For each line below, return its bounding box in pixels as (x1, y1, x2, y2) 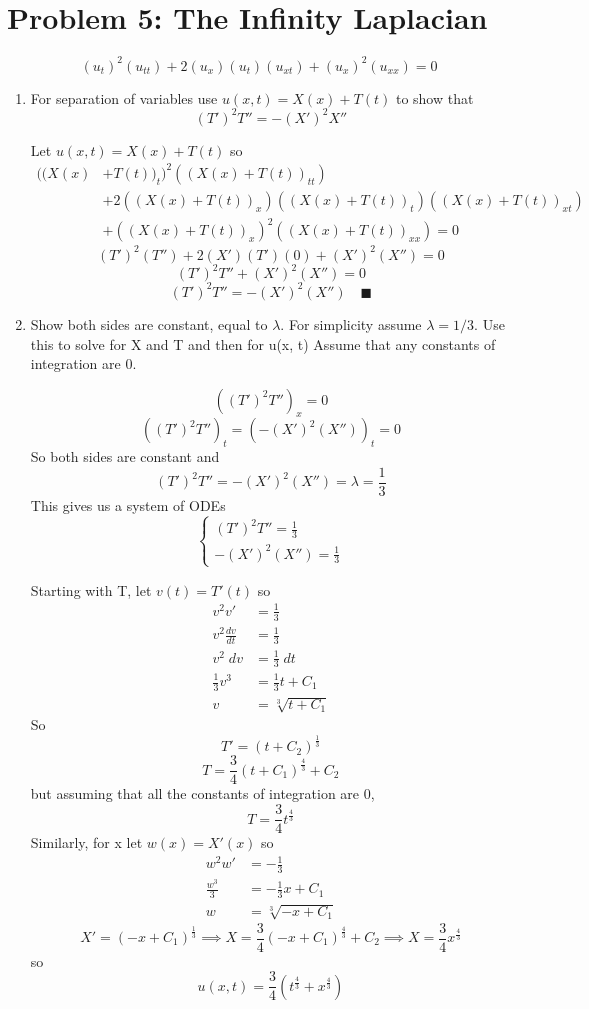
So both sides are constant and (30, 446, 220, 467)
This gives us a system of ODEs (30, 494, 226, 515)
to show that (395, 87, 474, 108)
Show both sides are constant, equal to (30, 313, 268, 334)
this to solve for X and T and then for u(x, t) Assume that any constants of (30, 333, 496, 354)
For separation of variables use (30, 87, 218, 108)
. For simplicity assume (280, 313, 422, 334)
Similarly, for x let (30, 832, 143, 853)
